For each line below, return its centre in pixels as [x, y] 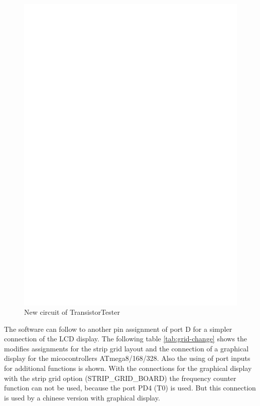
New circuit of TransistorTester [72, 312]
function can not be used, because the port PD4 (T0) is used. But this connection [130, 388]
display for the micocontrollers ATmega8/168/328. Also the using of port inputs [127, 358]
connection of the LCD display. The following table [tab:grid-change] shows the [126, 339]
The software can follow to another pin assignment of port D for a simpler [118, 329]
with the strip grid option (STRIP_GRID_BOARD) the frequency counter [120, 378]
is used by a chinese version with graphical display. [82, 397]
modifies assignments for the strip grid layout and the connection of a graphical [126, 348]
